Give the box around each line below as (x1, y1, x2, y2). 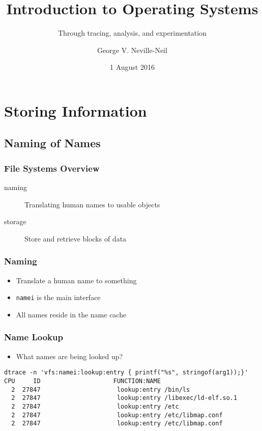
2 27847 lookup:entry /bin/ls (11, 386, 190, 393)
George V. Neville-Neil (97, 44, 167, 55)
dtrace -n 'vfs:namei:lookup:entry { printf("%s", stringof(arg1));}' (4, 369, 248, 376)
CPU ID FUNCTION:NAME (4, 378, 161, 385)
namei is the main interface (16, 292, 101, 303)
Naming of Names (4, 135, 101, 151)
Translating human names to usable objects (24, 199, 160, 209)
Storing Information (4, 100, 147, 121)
